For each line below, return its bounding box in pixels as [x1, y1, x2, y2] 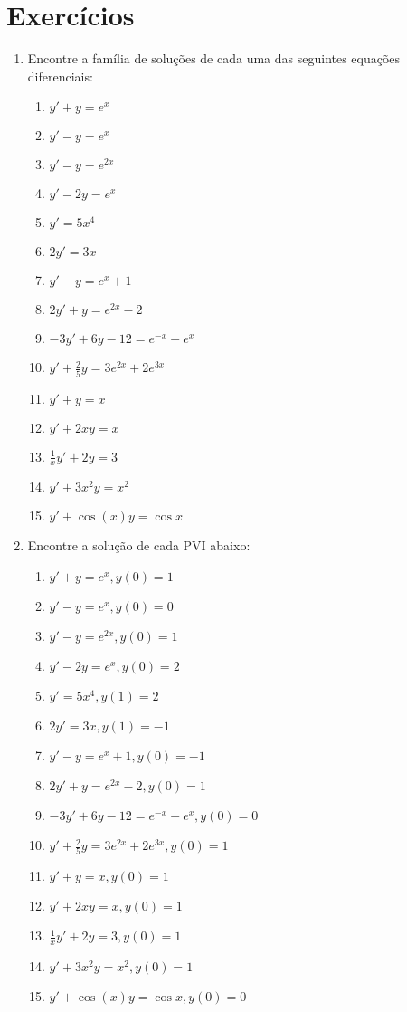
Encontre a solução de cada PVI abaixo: [27, 536, 251, 555]
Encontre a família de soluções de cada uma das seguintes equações [27, 49, 401, 68]
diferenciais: [27, 66, 93, 85]
